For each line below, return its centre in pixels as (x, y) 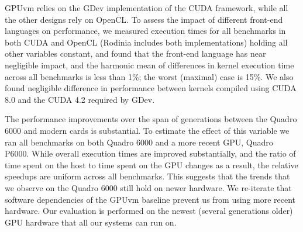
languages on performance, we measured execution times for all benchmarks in (145, 31)
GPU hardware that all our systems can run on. (91, 222)
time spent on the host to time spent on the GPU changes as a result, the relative (151, 165)
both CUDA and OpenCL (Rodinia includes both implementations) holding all (146, 42)
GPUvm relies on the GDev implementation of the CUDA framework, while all (147, 8)
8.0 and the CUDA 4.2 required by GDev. (80, 99)
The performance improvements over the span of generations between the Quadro (151, 119)
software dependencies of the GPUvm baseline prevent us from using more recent (150, 199)
